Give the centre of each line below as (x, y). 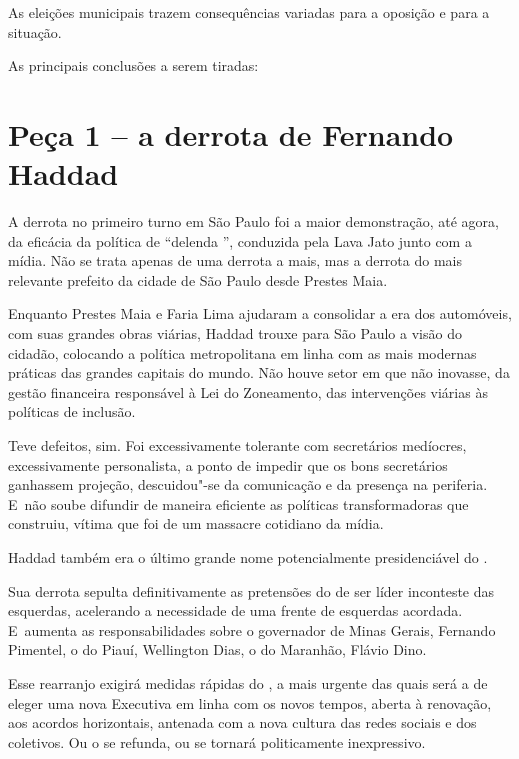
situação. (35, 31)
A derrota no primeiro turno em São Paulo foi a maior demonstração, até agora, (253, 221)
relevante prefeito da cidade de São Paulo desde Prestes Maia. (198, 279)
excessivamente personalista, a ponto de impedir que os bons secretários (228, 464)
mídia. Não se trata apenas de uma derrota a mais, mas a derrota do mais (235, 260)
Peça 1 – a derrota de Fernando (231, 133)
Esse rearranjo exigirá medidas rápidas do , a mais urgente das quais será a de (248, 682)
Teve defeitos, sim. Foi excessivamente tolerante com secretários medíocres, (237, 445)
